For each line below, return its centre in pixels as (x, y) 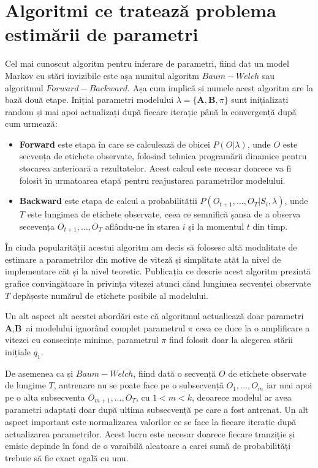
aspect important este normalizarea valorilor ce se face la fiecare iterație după (151, 422)
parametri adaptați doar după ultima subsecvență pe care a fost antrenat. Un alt (157, 409)
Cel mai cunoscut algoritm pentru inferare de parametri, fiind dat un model (147, 63)
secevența (37, 226)
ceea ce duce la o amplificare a (253, 327)
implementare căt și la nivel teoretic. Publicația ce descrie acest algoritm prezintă (158, 271)
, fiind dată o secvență (175, 373)
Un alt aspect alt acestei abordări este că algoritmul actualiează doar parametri (154, 316)
